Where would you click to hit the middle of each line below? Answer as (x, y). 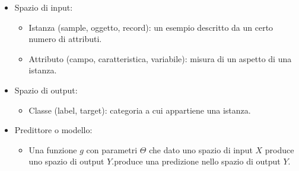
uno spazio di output (66, 161)
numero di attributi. (65, 39)
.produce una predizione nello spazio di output (196, 161)
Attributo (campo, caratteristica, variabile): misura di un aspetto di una (160, 58)
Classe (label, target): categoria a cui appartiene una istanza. (140, 110)
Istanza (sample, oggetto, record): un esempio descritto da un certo (151, 27)
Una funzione (53, 149)
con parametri (112, 149)
